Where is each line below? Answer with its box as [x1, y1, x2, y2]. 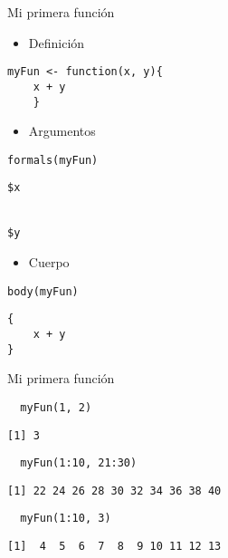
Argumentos [28, 121, 96, 140]
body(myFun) [7, 284, 79, 298]
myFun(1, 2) [20, 400, 92, 414]
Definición [28, 33, 85, 52]
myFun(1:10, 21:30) [20, 457, 138, 470]
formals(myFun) [7, 153, 99, 167]
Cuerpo [28, 253, 70, 272]
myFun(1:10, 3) [20, 512, 111, 525]
